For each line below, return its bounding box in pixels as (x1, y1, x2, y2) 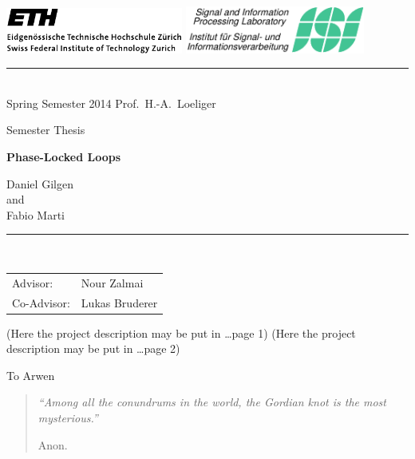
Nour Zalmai (81, 274, 144, 291)
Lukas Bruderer (81, 294, 158, 311)
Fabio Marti (6, 206, 65, 223)
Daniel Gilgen (6, 175, 73, 192)
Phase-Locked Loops (6, 148, 121, 164)
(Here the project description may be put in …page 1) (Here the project (6, 324, 356, 341)
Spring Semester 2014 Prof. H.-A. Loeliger (6, 94, 216, 111)
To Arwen (6, 366, 55, 383)
